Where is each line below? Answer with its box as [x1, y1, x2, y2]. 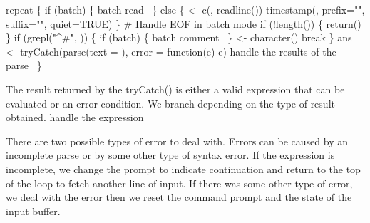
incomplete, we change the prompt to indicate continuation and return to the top [6, 161, 361, 176]
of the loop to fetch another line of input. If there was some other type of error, [6, 175, 353, 190]
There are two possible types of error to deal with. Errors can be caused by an [6, 133, 348, 148]
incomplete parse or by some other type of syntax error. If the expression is [6, 147, 335, 162]
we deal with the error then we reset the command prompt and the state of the [6, 190, 352, 204]
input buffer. [6, 203, 61, 218]
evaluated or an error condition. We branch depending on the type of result [6, 95, 335, 110]
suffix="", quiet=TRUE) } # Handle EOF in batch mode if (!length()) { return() [6, 16, 361, 31]
